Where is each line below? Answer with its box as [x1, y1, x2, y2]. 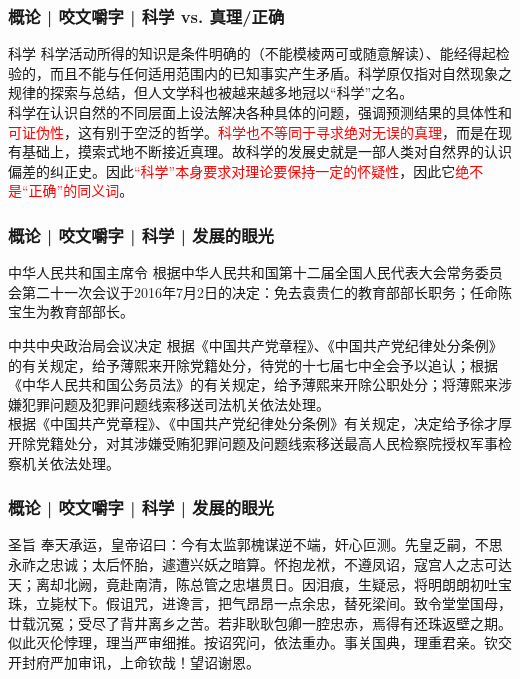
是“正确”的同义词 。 [8, 180, 134, 201]
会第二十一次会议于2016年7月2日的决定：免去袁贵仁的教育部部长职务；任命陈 [8, 281, 512, 302]
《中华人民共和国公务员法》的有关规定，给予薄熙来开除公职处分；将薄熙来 [8, 374, 498, 395]
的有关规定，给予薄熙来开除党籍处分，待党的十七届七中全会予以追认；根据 [8, 354, 498, 375]
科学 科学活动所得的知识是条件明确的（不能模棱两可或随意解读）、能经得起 [8, 43, 496, 64]
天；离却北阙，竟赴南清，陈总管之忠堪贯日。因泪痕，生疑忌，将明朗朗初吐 [8, 573, 498, 594]
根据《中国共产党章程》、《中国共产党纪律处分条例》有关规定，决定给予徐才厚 [8, 413, 512, 434]
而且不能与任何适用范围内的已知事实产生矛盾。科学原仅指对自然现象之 [49, 62, 512, 83]
